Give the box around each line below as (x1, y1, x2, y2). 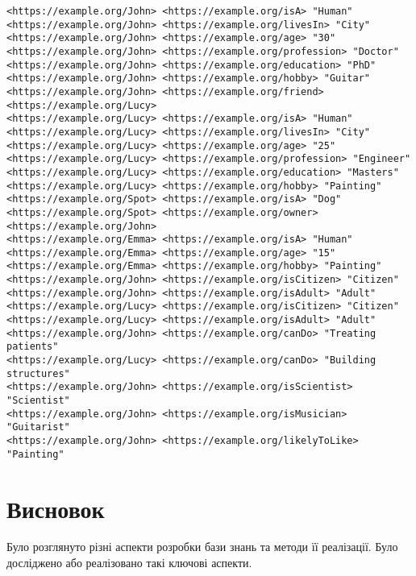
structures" (6, 367, 70, 379)
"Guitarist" (6, 421, 70, 433)
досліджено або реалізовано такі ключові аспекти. (6, 554, 252, 571)
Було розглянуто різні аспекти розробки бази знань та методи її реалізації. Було (6, 538, 398, 555)
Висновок (6, 491, 105, 524)
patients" (6, 341, 59, 353)
